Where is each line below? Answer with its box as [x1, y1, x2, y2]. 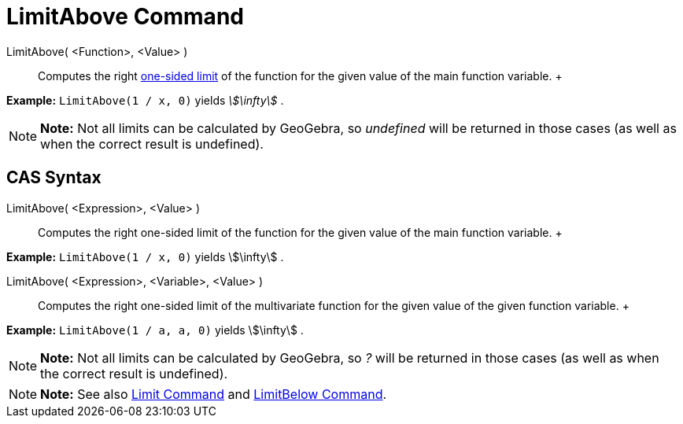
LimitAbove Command [6, 3, 244, 30]
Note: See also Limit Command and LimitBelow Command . [40, 385, 387, 402]
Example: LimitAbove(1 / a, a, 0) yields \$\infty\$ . [6, 323, 304, 337]
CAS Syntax [6, 168, 102, 188]
